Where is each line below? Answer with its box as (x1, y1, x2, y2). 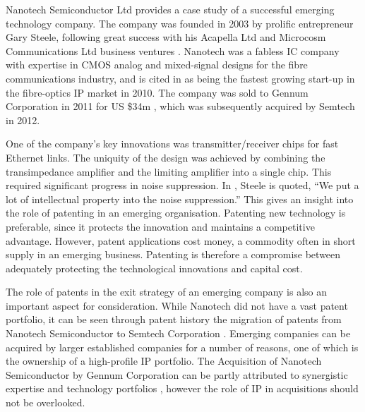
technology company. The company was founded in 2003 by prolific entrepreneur (6, 16, 354, 30)
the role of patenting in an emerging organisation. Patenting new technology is (6, 205, 346, 220)
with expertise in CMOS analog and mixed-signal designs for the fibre (6, 57, 308, 72)
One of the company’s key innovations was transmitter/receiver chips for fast (6, 136, 339, 151)
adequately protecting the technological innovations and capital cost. (6, 260, 303, 275)
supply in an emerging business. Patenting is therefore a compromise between (6, 247, 341, 262)
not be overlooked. (6, 395, 85, 410)
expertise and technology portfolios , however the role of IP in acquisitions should (6, 381, 359, 396)
